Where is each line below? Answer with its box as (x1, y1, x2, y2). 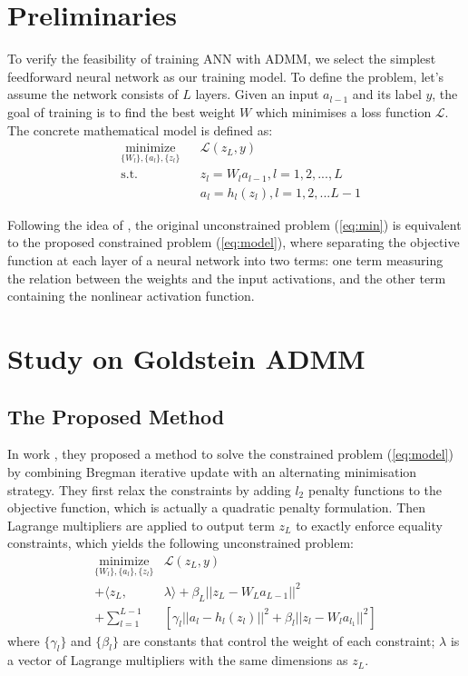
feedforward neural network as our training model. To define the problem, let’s (7, 66, 444, 85)
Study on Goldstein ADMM (7, 340, 366, 377)
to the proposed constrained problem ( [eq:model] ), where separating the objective (7, 233, 460, 252)
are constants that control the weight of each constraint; (122, 631, 435, 650)
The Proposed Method (7, 402, 225, 430)
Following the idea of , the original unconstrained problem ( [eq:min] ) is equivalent (7, 214, 462, 234)
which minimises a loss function (255, 102, 432, 121)
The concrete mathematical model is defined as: (7, 120, 273, 139)
